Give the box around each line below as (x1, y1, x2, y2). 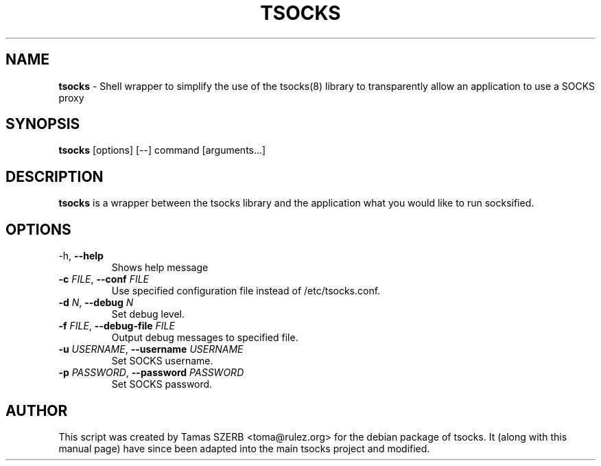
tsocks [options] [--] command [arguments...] (58, 144, 266, 156)
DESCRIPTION (5, 167, 104, 185)
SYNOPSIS (5, 115, 80, 133)
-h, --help (58, 250, 104, 262)
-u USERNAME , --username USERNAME (58, 343, 244, 356)
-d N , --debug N (58, 296, 134, 309)
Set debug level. (111, 308, 185, 321)
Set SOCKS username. (111, 355, 213, 367)
